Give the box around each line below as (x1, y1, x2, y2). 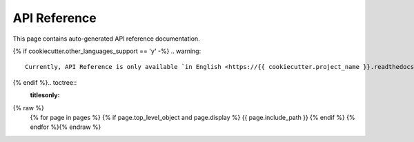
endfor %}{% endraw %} (30, 123, 101, 131)
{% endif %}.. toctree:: (12, 78, 77, 86)
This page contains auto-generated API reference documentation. (12, 34, 200, 43)
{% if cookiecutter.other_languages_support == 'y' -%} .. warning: (12, 47, 201, 55)
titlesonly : (30, 91, 60, 99)
